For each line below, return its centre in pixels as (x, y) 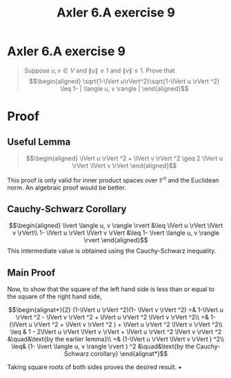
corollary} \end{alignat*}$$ (129, 354)
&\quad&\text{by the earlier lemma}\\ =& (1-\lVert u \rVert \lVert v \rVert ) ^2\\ (116, 339)
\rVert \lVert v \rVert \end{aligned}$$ (124, 165)
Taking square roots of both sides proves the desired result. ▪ (94, 367)
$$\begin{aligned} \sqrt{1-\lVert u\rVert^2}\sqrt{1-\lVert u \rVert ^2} (124, 81)
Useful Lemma (39, 141)
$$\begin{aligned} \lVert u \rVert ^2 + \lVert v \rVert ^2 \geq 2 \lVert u (124, 158)
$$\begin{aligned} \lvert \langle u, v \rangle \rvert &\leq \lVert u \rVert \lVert (116, 226)
